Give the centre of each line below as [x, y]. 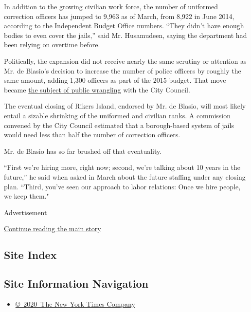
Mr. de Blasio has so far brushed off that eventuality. [83, 151]
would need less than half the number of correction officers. [92, 135]
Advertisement [26, 212]
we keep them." [27, 196]
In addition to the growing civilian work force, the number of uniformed [111, 6]
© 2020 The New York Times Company [75, 303]
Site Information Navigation [76, 284]
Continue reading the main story [53, 229]
